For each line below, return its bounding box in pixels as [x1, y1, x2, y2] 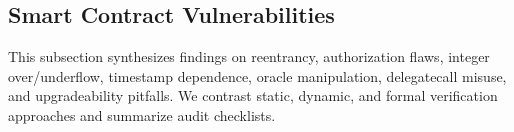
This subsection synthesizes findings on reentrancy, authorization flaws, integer [8, 46, 490, 67]
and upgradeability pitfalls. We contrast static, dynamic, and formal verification [8, 85, 498, 106]
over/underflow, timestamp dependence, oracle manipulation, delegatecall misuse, [8, 65, 507, 86]
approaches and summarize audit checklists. [8, 104, 276, 125]
